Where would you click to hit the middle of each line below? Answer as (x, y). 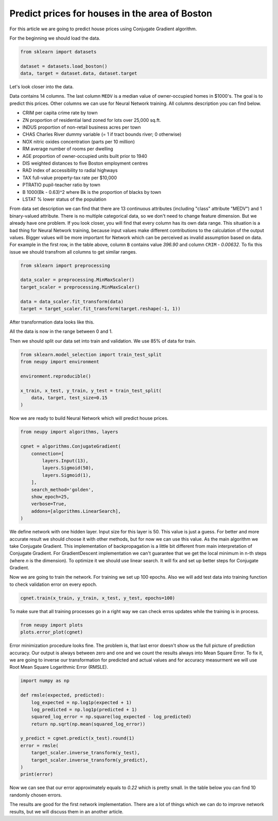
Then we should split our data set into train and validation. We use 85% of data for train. (103, 341)
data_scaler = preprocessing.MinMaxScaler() (77, 280)
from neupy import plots (52, 625)
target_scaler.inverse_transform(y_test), (85, 753)
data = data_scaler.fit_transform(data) (72, 301)
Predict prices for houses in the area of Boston (111, 13)
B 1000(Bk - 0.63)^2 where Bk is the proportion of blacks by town (92, 192)
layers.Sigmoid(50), (68, 468)
